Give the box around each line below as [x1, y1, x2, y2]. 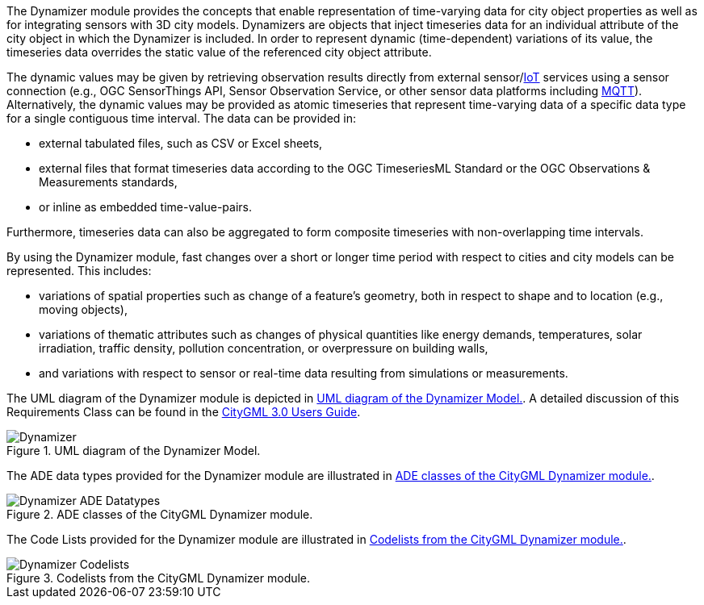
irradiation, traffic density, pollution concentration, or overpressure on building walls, [39, 341, 488, 355]
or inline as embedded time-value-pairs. [39, 200, 253, 214]
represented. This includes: [6, 264, 152, 277]
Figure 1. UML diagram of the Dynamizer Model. [6, 444, 261, 457]
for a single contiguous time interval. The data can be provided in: [6, 111, 357, 125]
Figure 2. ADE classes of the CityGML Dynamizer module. [6, 507, 313, 521]
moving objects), [39, 302, 128, 316]
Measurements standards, [39, 175, 178, 189]
